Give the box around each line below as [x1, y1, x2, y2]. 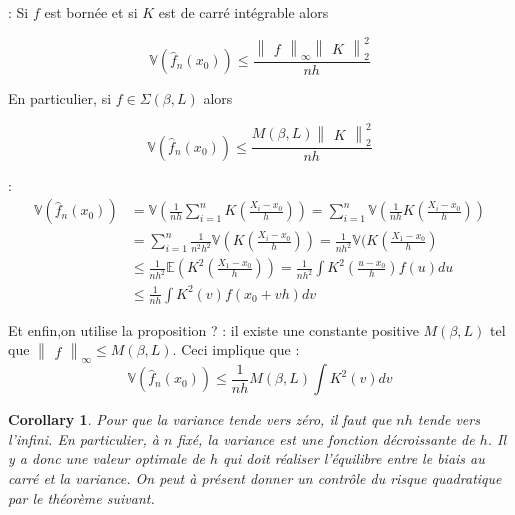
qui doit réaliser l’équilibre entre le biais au [223, 448, 485, 469]
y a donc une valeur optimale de [8, 448, 205, 469]
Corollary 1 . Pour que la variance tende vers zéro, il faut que [8, 409, 392, 430]
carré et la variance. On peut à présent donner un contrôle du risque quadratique [8, 468, 502, 489]
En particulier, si [8, 88, 112, 109]
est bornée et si [44, 2, 138, 22]
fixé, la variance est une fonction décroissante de [177, 428, 475, 449]
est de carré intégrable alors [158, 2, 329, 22]
